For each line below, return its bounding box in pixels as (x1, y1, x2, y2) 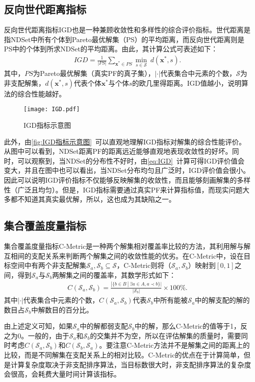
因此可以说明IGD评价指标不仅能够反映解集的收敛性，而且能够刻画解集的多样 (4, 175, 251, 185)
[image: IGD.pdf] (24, 106, 80, 113)
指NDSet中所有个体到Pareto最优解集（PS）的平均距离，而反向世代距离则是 (4, 34, 245, 44)
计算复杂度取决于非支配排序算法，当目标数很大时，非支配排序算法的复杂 (10, 359, 244, 369)
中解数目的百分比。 (31, 304, 93, 314)
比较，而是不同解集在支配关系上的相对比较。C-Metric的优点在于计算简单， (4, 350, 244, 360)
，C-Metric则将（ (117, 260, 171, 270)
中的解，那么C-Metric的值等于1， (134, 321, 241, 331)
